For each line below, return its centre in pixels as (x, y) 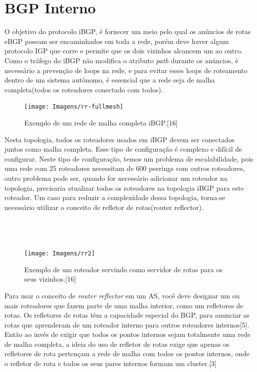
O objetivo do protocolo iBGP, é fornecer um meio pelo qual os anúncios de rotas (128, 31)
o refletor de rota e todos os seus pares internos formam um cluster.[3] (110, 363)
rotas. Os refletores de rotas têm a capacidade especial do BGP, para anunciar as (127, 315)
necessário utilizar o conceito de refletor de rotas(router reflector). (104, 207)
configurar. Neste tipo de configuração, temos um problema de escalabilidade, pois (129, 158)
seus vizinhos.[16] (50, 279)
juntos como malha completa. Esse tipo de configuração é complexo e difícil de (123, 149)
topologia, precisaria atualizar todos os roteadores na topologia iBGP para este (124, 187)
